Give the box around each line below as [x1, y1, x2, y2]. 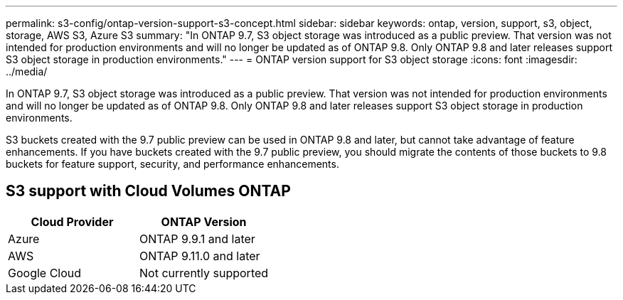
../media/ [6, 65, 48, 77]
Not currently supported [139, 265, 269, 280]
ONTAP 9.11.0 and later [139, 248, 260, 263]
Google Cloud [8, 265, 82, 280]
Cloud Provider [31, 214, 114, 229]
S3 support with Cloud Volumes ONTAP [6, 182, 291, 200]
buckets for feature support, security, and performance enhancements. [6, 158, 339, 170]
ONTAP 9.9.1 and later [139, 231, 255, 246]
